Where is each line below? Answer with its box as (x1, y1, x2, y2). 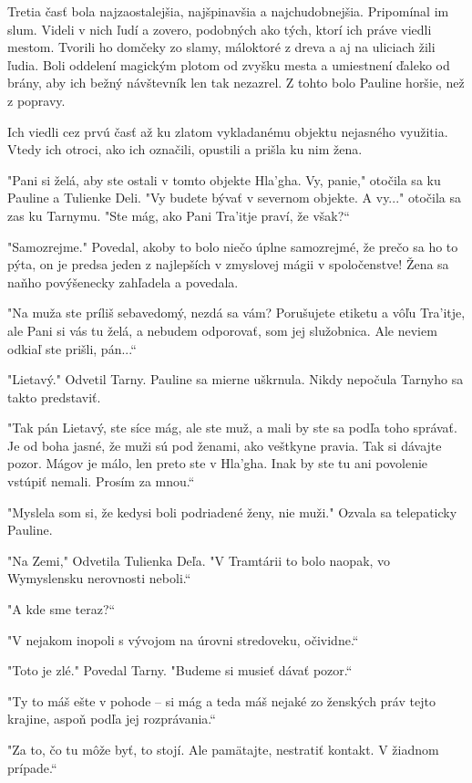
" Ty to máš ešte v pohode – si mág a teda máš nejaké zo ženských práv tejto (7, 691, 436, 710)
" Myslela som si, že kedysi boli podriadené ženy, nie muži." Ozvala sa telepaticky (7, 502, 457, 521)
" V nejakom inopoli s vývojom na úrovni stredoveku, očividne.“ (7, 630, 359, 649)
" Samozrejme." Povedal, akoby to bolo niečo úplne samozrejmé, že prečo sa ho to (7, 236, 458, 256)
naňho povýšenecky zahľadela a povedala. (7, 272, 239, 291)
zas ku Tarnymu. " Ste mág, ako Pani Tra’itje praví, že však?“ (7, 205, 350, 224)
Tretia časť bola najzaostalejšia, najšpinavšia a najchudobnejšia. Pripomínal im (7, 2, 449, 20)
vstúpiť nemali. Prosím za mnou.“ (7, 472, 195, 491)
